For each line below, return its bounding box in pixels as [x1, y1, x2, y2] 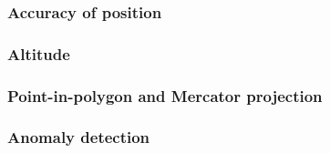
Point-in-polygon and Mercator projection [7, 84, 323, 107]
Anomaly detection [7, 126, 150, 148]
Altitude [7, 42, 70, 65]
